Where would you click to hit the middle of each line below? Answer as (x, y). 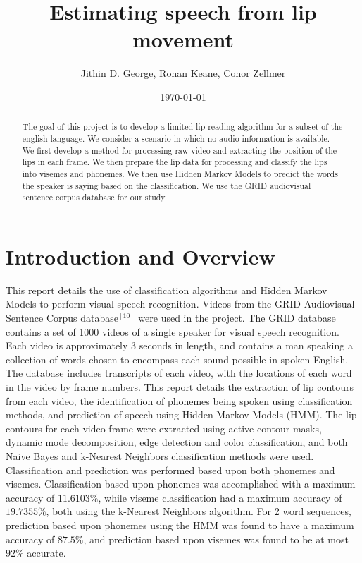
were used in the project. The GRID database (237, 318)
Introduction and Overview (141, 256)
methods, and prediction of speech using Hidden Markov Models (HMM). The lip (181, 414)
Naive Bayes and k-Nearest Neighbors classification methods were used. (160, 455)
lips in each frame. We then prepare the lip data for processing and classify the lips (175, 162)
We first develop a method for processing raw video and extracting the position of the (180, 150)
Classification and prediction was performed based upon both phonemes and (170, 470)
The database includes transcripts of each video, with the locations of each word (179, 373)
